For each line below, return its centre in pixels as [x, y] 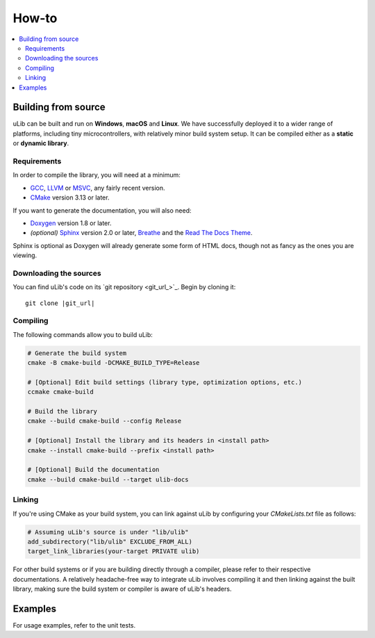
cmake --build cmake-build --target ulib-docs [108, 479]
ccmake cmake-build [60, 392]
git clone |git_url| [60, 303]
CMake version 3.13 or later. [70, 197]
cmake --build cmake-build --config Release [105, 421]
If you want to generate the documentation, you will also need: [102, 210]
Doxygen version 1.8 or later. [71, 223]
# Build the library [62, 411]
